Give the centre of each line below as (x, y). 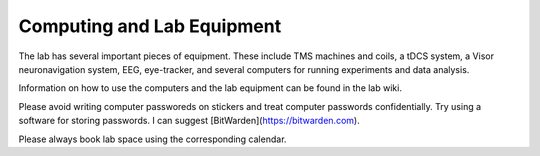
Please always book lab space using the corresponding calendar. (152, 139)
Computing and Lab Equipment (150, 26)
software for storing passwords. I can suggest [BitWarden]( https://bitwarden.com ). (189, 121)
